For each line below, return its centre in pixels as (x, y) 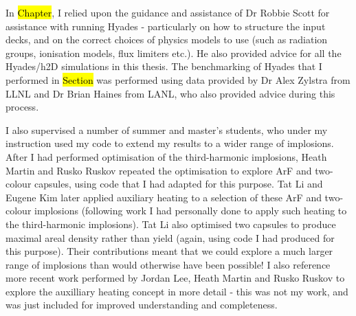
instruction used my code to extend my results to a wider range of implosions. (170, 143)
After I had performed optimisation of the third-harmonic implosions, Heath (166, 156)
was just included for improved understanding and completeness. (142, 305)
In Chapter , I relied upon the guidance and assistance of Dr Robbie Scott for (168, 12)
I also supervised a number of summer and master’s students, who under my (167, 129)
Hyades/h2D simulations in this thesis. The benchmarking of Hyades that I (164, 66)
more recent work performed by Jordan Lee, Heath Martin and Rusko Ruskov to (175, 278)
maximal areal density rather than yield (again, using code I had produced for (170, 237)
